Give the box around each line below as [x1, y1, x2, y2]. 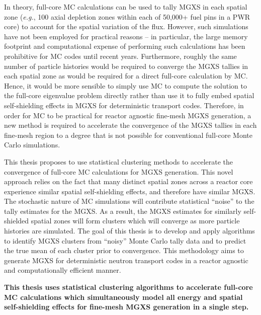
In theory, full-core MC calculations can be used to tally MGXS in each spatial [4, 2, 247, 12]
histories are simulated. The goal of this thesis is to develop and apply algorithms [4, 225, 255, 236]
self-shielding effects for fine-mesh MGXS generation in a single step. [4, 301, 249, 312]
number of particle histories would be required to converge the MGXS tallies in [4, 60, 248, 71]
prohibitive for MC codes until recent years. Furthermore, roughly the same [4, 50, 237, 61]
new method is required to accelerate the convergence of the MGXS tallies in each [4, 120, 257, 130]
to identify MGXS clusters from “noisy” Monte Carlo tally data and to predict [4, 235, 246, 246]
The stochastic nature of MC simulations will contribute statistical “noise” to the [4, 196, 254, 206]
